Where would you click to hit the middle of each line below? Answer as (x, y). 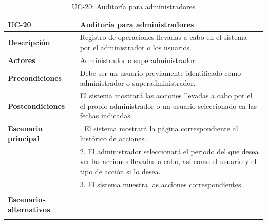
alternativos (29, 209)
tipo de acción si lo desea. (120, 171)
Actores (22, 60)
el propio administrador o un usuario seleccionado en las (168, 105)
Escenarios (27, 199)
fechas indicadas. (106, 116)
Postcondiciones (36, 105)
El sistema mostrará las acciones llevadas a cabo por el (166, 96)
